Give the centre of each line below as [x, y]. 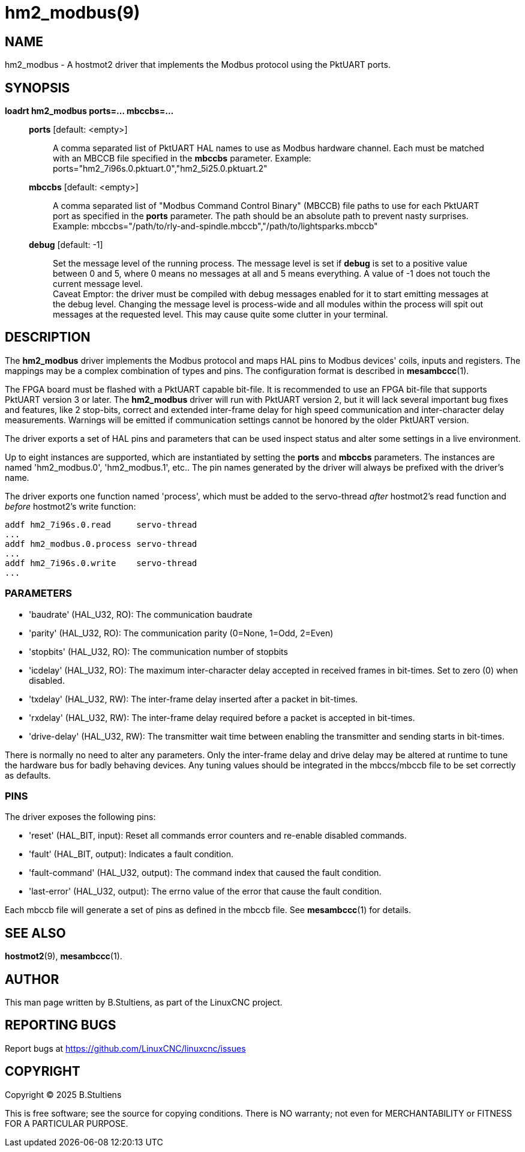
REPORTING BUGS [61, 1025]
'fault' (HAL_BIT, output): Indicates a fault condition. [131, 854]
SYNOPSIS [37, 88]
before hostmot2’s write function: [70, 506]
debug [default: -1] [66, 245]
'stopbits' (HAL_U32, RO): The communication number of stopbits [158, 651]
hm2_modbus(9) [73, 13]
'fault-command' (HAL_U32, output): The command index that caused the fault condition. [205, 873]
